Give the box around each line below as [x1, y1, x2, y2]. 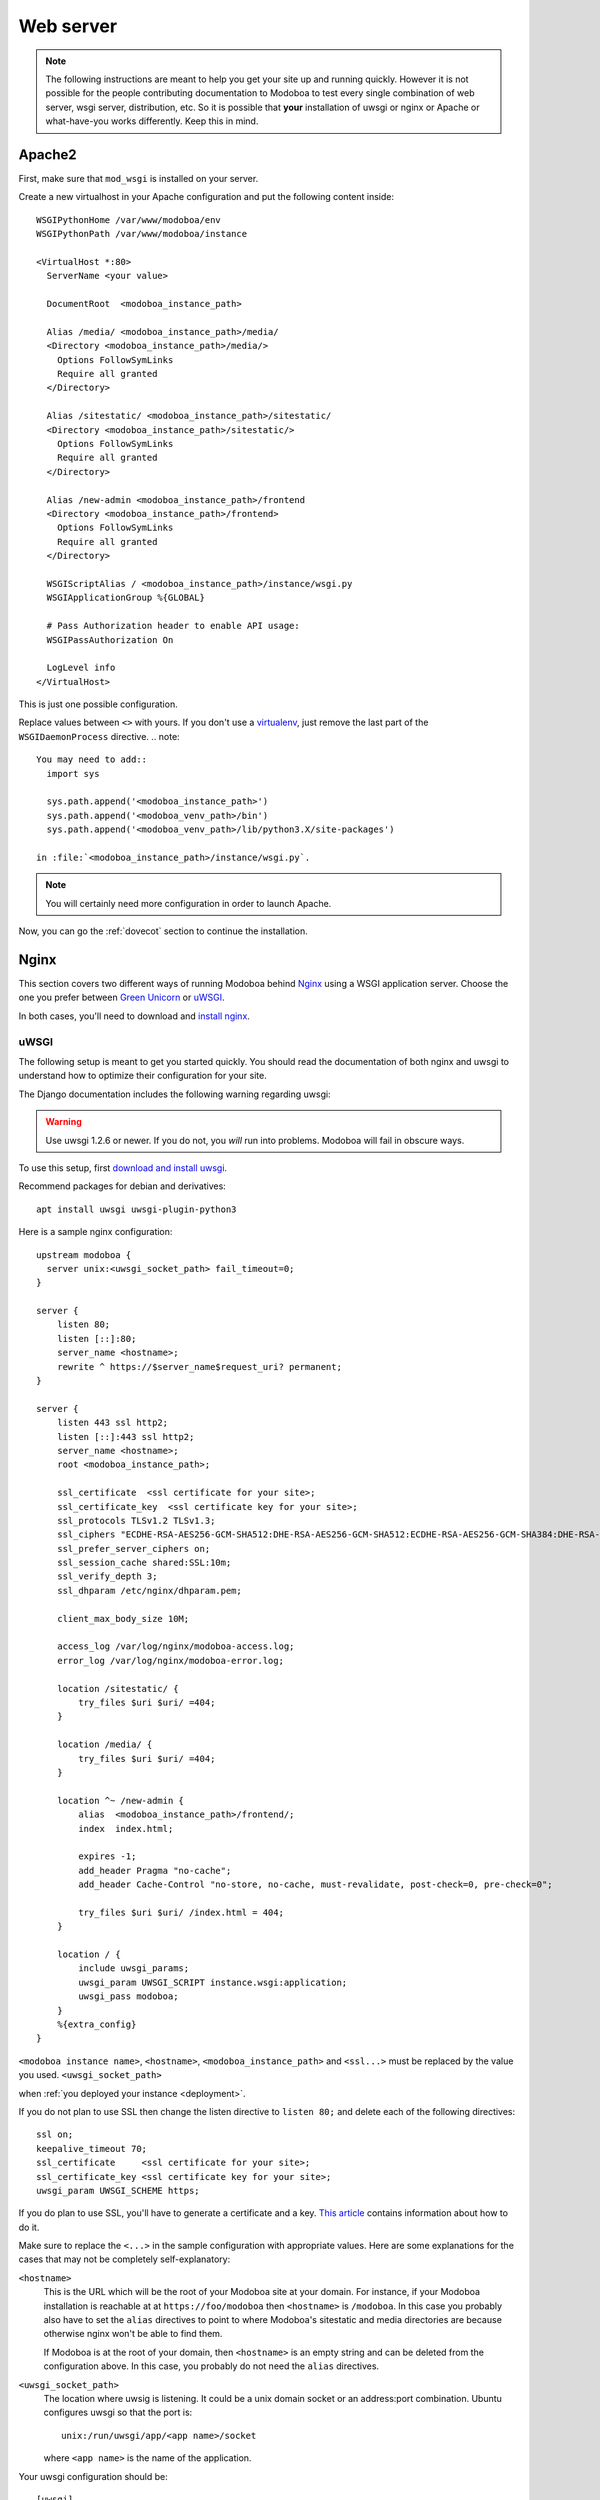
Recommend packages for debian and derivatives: [18, 1180, 227, 1192]
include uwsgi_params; [78, 1963, 190, 1974]
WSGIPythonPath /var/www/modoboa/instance [36, 228, 248, 240]
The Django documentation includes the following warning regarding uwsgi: [18, 1088, 331, 1100]
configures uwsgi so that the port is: [43, 2406, 193, 2419]
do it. [18, 2221, 40, 2233]
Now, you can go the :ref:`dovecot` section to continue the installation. [18, 925, 309, 937]
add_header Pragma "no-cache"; [78, 1865, 232, 1876]
